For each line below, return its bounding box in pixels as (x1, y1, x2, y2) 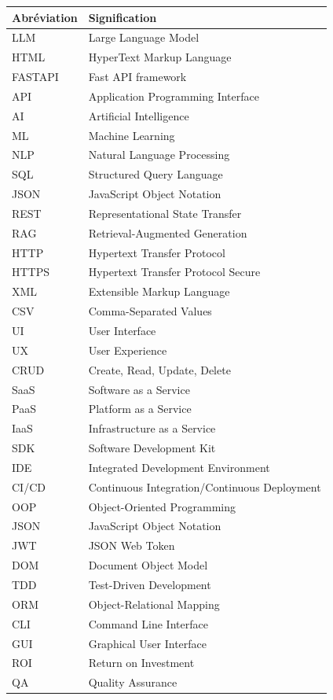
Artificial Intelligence (88, 107, 189, 123)
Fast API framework (88, 68, 187, 85)
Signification (88, 9, 157, 25)
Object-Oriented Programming (88, 498, 236, 514)
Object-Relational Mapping (88, 595, 220, 612)
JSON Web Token (88, 537, 175, 554)
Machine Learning (88, 127, 175, 143)
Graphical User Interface (88, 635, 207, 651)
